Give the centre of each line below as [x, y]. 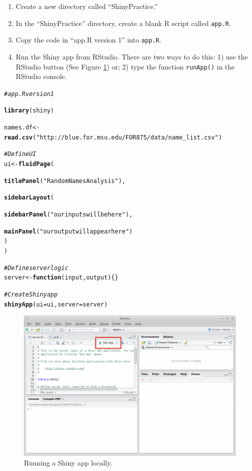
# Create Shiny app [31, 294]
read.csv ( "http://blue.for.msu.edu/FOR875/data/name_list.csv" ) [113, 137]
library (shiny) [29, 111]
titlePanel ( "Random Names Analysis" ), [65, 181]
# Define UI [20, 154]
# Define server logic [36, 268]
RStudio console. [41, 76]
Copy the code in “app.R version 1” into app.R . [89, 40]
